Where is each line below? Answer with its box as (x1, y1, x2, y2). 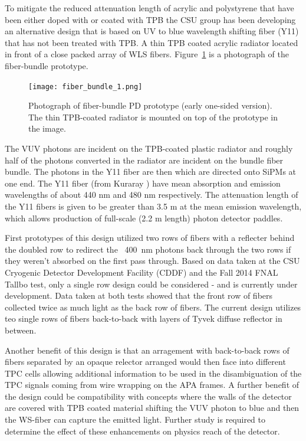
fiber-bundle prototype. (5, 59, 88, 71)
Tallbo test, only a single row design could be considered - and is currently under (5, 277, 298, 290)
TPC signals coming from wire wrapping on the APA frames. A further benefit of (5, 378, 300, 391)
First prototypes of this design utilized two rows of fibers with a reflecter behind (5, 231, 295, 244)
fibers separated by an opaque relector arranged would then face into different (5, 355, 286, 368)
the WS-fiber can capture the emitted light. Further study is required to (5, 413, 266, 426)
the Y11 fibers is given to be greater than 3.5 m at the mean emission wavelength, (5, 200, 302, 212)
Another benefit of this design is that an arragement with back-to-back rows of (5, 344, 289, 356)
